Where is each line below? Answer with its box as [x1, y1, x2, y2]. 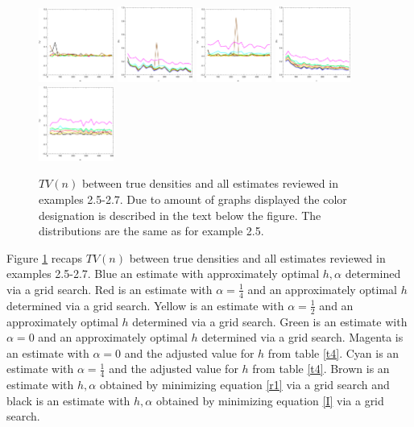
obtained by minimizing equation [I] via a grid [155, 392, 384, 408]
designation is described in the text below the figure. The [39, 206, 321, 223]
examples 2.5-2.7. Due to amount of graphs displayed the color [39, 190, 347, 207]
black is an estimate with [6, 392, 130, 408]
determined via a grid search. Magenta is [201, 329, 404, 346]
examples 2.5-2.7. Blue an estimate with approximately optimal [6, 265, 320, 282]
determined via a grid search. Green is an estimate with [132, 313, 408, 330]
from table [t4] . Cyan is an [267, 344, 400, 361]
